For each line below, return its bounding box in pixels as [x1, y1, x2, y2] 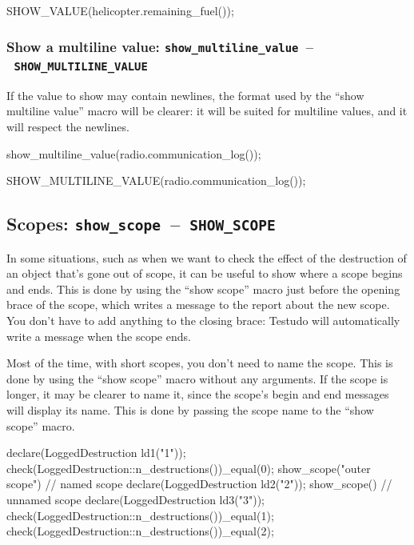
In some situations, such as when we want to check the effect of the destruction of [6, 249, 407, 266]
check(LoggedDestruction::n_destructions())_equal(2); [6, 523, 274, 539]
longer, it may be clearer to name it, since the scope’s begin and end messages [6, 386, 389, 403]
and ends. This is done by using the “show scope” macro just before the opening [6, 280, 400, 297]
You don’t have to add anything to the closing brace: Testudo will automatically [6, 311, 400, 328]
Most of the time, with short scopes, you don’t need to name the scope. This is [6, 355, 393, 371]
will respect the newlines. [6, 118, 129, 135]
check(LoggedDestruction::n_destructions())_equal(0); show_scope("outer [6, 459, 371, 476]
